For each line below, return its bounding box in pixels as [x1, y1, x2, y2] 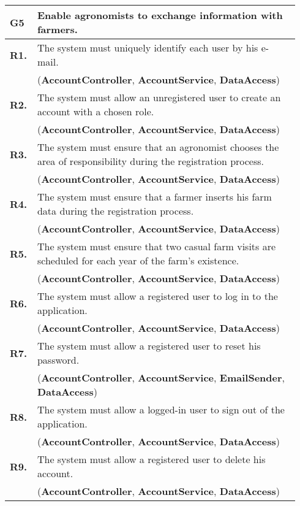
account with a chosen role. [37, 104, 154, 118]
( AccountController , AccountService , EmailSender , [37, 370, 285, 385]
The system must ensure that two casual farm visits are [37, 239, 276, 253]
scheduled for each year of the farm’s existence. [37, 253, 239, 267]
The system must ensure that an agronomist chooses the [37, 140, 279, 154]
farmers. [37, 22, 78, 36]
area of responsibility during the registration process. [37, 154, 264, 168]
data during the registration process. [37, 204, 194, 218]
